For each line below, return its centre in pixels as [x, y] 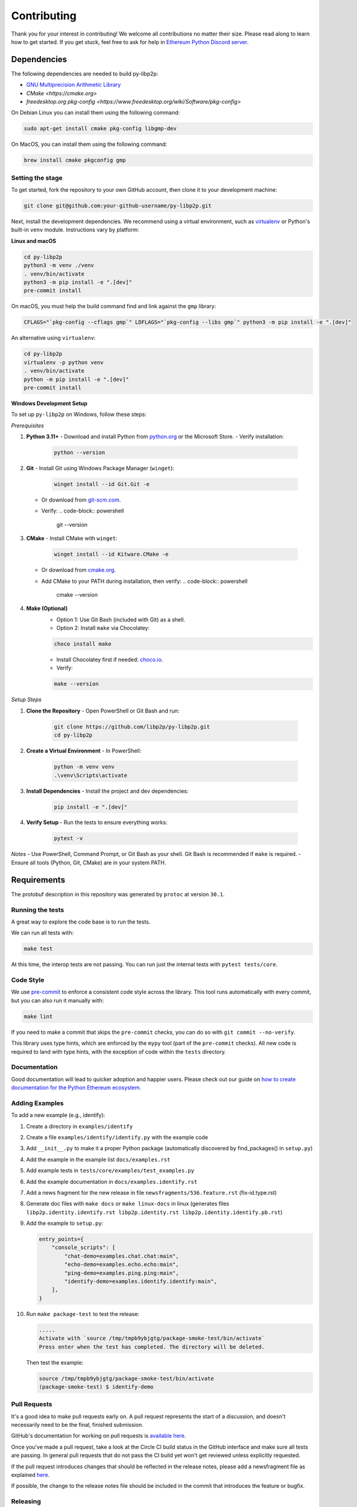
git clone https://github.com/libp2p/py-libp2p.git [132, 727]
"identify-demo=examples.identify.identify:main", [141, 1282]
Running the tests [38, 910]
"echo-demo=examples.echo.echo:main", [122, 1265]
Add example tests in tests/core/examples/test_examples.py [110, 1171]
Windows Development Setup [49, 403]
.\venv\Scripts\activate [91, 775]
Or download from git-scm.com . [81, 500]
